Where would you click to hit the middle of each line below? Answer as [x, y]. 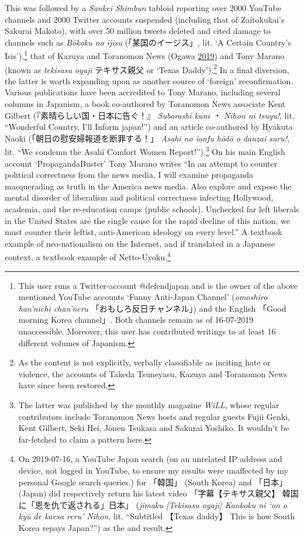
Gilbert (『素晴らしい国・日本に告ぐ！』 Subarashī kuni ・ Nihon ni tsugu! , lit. [150, 115]
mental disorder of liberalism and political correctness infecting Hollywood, [139, 197]
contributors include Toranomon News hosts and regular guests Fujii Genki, [154, 416]
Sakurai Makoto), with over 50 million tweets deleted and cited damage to [138, 31]
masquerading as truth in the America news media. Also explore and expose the [148, 186]
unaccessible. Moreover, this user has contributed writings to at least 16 [147, 331]
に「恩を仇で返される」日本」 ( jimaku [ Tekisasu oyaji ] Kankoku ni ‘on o [153, 504]
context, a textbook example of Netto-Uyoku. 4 [88, 256]
